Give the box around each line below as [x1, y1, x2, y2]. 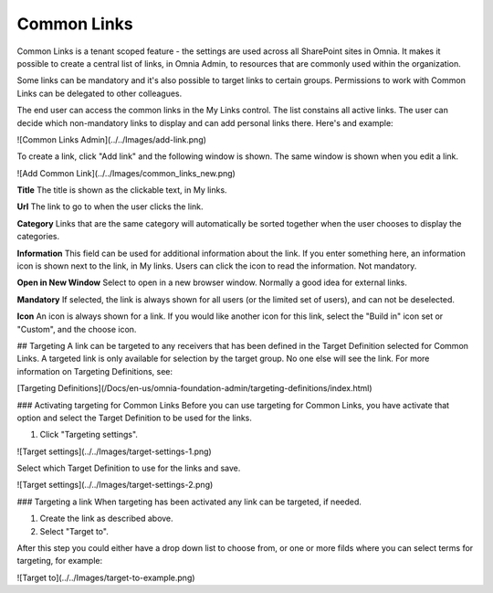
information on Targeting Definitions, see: [16, 365, 173, 376]
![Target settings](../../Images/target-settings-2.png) [16, 480, 214, 491]
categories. [16, 231, 59, 242]
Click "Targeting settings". [39, 429, 139, 440]
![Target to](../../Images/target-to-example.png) [16, 572, 195, 583]
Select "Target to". [39, 525, 109, 536]
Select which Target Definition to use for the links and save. [16, 462, 241, 474]
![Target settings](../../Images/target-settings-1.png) [16, 446, 212, 457]
